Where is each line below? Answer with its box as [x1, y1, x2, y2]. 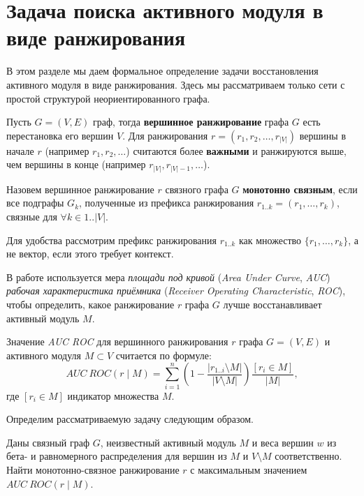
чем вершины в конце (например [6, 157, 146, 172]
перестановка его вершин [6, 128, 114, 142]
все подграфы [6, 195, 64, 210]
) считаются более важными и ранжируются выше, [126, 143, 347, 158]
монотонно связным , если [242, 181, 358, 196]
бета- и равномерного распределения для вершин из [6, 449, 227, 463]
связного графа [165, 181, 228, 196]
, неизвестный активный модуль [100, 435, 236, 449]
